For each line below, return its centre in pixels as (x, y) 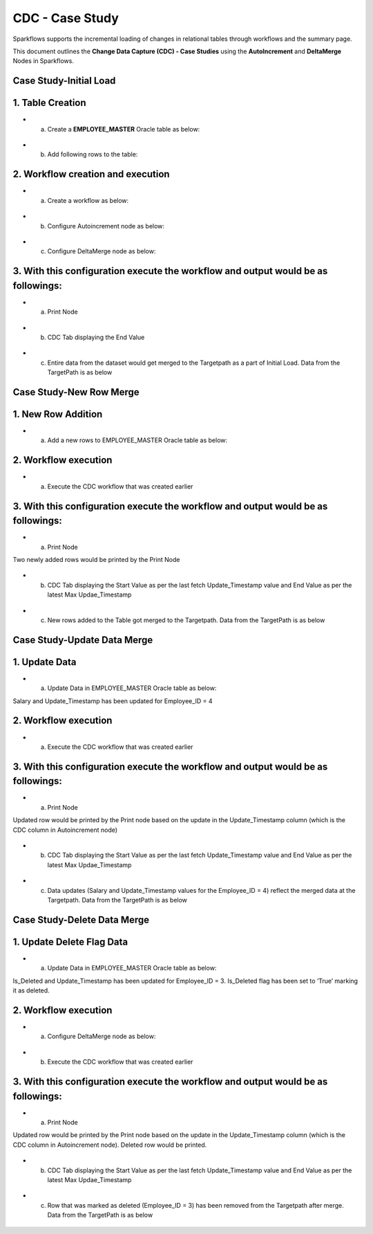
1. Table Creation (49, 103)
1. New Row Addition (58, 414)
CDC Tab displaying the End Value (96, 337)
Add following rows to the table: (93, 154)
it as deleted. (31, 990)
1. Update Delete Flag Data (70, 942)
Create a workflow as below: (88, 200)
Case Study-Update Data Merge (83, 640)
